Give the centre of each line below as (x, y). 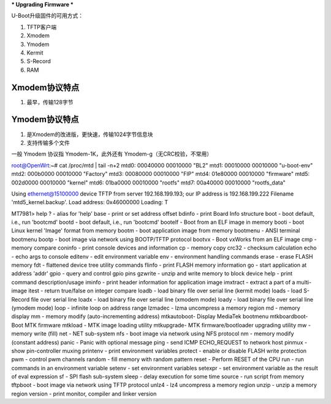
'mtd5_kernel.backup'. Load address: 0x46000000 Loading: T (90, 202)
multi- (304, 282)
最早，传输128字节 (50, 102)
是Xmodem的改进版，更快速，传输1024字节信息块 (90, 134)
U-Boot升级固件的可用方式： (48, 16)
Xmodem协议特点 (45, 87)
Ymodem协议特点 (45, 120)
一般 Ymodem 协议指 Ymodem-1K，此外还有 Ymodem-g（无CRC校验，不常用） (112, 154)
